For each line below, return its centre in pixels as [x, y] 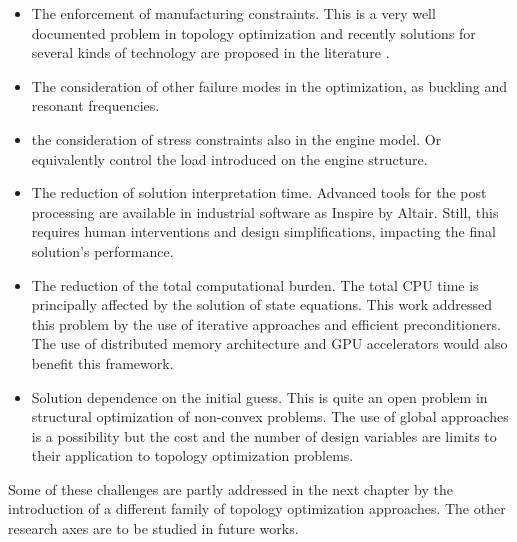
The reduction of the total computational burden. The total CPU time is [255, 284]
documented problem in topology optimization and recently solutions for [253, 32]
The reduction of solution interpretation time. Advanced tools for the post [259, 192]
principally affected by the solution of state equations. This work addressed [262, 304]
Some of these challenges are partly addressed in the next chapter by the [230, 488]
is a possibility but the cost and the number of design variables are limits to [264, 435]
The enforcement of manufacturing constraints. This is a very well [233, 13]
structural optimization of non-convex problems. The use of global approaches [270, 416]
